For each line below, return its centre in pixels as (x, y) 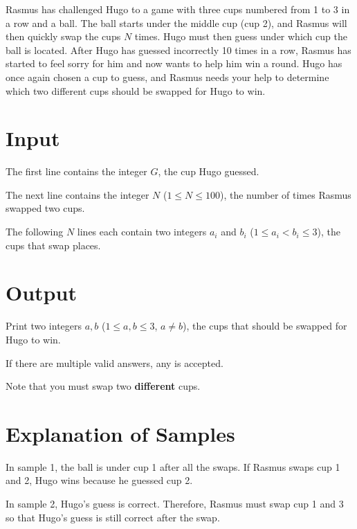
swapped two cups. (45, 208)
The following (35, 232)
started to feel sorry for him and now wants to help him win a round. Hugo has (174, 63)
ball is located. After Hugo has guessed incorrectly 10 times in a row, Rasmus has (178, 50)
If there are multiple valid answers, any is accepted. (115, 362)
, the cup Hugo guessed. (209, 171)
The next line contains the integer (77, 194)
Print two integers (44, 326)
